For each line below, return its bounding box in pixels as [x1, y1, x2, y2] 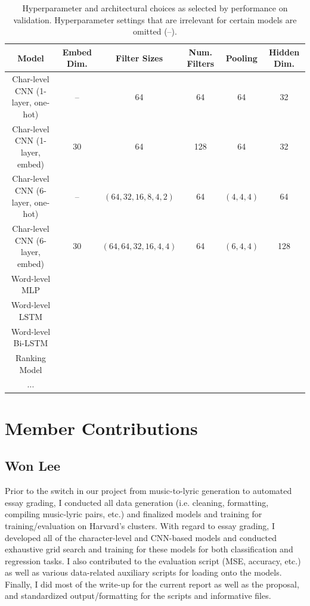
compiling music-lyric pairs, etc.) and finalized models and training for [5, 508, 262, 520]
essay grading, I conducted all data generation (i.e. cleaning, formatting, [5, 496, 269, 508]
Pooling [225, 51, 258, 64]
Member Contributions [5, 415, 198, 440]
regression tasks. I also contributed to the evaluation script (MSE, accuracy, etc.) [5, 554, 301, 567]
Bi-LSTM [13, 337, 48, 349]
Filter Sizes [116, 51, 163, 64]
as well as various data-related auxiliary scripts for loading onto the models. [5, 566, 282, 579]
